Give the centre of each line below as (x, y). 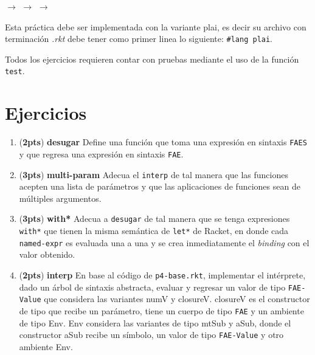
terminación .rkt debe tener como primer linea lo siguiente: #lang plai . (139, 39)
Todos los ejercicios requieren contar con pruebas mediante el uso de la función (152, 59)
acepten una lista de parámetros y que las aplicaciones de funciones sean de (160, 186)
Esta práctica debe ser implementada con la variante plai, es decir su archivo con (156, 26)
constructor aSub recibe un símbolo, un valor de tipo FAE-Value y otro (151, 335)
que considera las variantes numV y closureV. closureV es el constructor (177, 299)
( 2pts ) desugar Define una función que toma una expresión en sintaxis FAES (163, 142)
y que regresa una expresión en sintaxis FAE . (101, 153)
